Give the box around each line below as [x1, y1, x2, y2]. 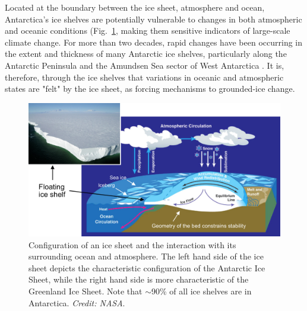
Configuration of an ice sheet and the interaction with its [29, 238, 236, 251]
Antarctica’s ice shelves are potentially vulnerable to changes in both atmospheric [5, 12, 302, 25]
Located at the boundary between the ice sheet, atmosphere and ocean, [5, 1, 265, 13]
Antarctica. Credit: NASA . [29, 296, 125, 309]
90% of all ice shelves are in [151, 284, 252, 297]
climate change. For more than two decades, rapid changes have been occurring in [5, 36, 303, 48]
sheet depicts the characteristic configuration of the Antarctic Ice [29, 261, 265, 274]
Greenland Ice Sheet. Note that [29, 284, 143, 297]
